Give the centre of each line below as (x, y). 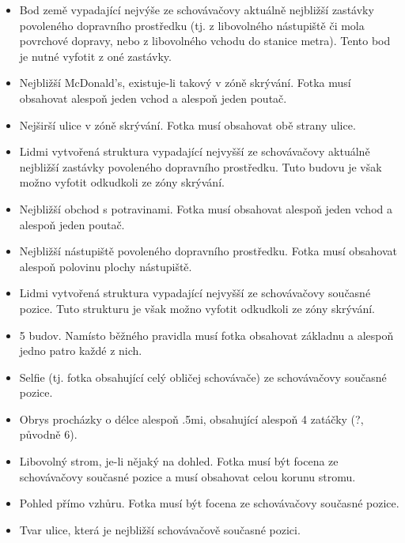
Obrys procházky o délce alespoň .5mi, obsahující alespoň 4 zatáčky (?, (191, 419)
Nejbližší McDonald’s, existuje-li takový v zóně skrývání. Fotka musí (185, 83)
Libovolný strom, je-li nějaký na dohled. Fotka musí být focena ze (179, 461)
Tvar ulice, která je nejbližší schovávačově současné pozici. (160, 529)
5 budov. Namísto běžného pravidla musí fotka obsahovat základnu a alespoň (206, 335)
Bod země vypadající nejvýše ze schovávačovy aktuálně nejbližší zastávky (197, 9)
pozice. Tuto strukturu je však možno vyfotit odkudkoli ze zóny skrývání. (197, 308)
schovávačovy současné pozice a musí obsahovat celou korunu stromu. (187, 476)
